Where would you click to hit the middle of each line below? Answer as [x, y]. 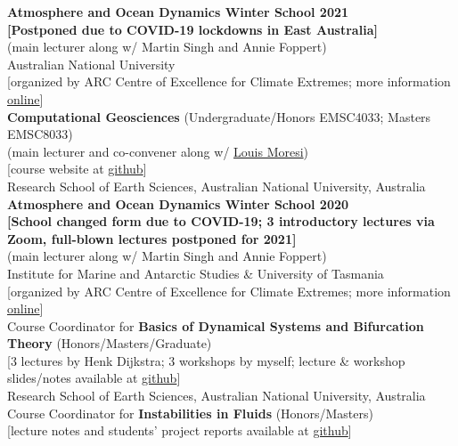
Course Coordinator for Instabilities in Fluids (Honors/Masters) [190, 413]
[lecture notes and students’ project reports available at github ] [180, 430]
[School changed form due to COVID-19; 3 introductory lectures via [221, 221]
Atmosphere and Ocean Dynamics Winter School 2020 [178, 203]
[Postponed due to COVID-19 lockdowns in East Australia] [192, 29]
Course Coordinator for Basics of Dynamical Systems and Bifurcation [216, 325]
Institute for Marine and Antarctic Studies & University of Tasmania [196, 273]
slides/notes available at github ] [94, 378]
